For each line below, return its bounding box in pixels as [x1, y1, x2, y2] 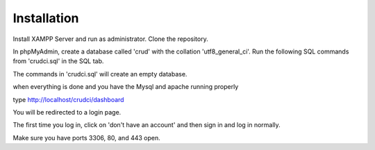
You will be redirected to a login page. [12, 108, 122, 116]
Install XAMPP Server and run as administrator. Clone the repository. [12, 35, 208, 43]
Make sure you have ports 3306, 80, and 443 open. [12, 133, 161, 142]
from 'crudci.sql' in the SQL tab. [12, 57, 104, 65]
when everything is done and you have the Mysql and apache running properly [12, 83, 239, 91]
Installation [12, 10, 79, 26]
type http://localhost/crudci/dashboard [12, 95, 124, 103]
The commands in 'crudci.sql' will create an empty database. [12, 69, 187, 78]
